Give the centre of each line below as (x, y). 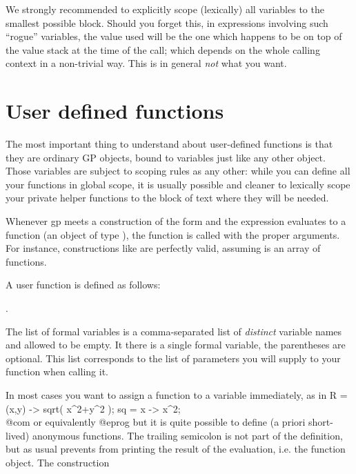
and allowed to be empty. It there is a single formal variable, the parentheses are (176, 345)
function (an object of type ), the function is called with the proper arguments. (173, 234)
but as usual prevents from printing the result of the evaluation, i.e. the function (176, 449)
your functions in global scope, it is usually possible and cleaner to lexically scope (178, 184)
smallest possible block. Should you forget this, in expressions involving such (167, 22)
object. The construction (58, 462)
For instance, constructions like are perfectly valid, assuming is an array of (163, 248)
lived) (18, 435)
